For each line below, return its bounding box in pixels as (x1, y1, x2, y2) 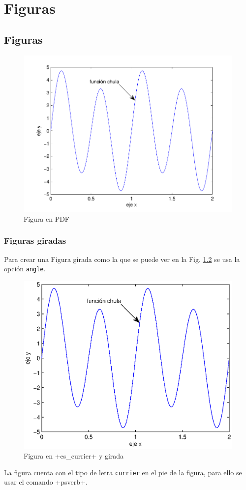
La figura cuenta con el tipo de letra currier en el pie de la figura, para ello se (4, 467, 242, 477)
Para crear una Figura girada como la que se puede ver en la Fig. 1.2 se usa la (4, 254, 240, 264)
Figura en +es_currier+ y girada (24, 450, 124, 461)
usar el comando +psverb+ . (4, 477, 88, 487)
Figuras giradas (4, 234, 66, 247)
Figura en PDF (24, 213, 70, 224)
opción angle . (4, 263, 46, 274)
